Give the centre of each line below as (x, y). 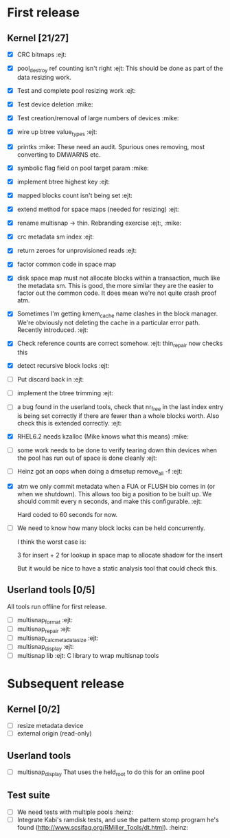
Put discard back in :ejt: (50, 379)
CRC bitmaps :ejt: (42, 54)
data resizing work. (44, 77)
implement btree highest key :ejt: (64, 181)
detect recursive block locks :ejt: (63, 366)
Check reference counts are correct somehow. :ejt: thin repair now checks (120, 344)
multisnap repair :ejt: (44, 629)
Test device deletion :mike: (55, 104)
